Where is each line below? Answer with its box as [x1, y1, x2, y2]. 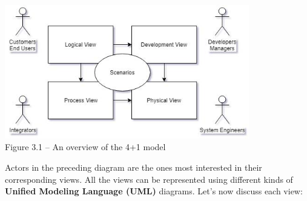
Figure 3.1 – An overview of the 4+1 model [5, 140, 166, 153]
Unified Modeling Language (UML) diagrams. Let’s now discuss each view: [5, 185, 303, 197]
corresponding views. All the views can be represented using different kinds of [5, 173, 293, 185]
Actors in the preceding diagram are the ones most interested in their [5, 160, 262, 173]
